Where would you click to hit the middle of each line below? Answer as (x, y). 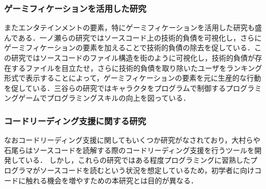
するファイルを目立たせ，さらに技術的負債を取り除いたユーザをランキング (137, 68)
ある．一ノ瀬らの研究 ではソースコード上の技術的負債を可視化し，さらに (140, 37)
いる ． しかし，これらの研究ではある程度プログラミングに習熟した (138, 160)
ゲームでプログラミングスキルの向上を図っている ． (104, 98)
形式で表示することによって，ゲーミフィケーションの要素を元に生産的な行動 (133, 78)
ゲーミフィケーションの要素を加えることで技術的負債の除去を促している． (129, 48)
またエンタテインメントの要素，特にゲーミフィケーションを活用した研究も (130, 27)
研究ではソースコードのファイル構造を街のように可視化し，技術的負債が (133, 58)
